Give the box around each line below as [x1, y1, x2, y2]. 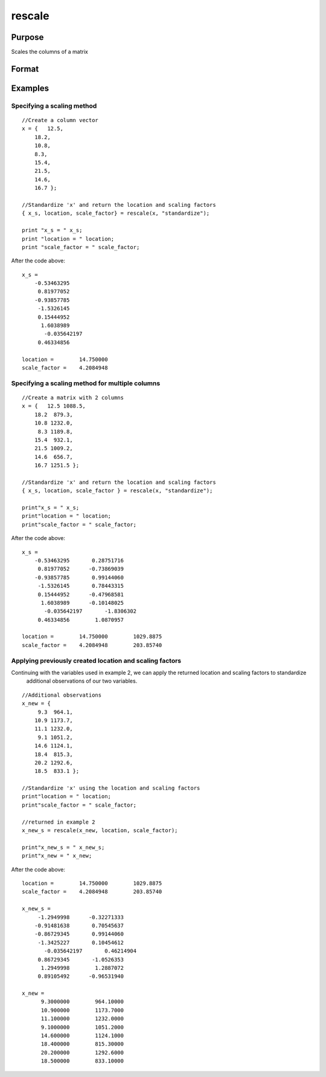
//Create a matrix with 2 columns [22, 394, 124, 401]
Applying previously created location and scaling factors [11, 656, 181, 665]
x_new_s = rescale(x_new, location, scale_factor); [22, 827, 178, 834]
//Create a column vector [22, 117, 99, 124]
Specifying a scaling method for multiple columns [11, 379, 161, 387]
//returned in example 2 [22, 818, 95, 825]
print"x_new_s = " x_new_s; [22, 844, 105, 851]
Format [11, 63, 39, 74]
